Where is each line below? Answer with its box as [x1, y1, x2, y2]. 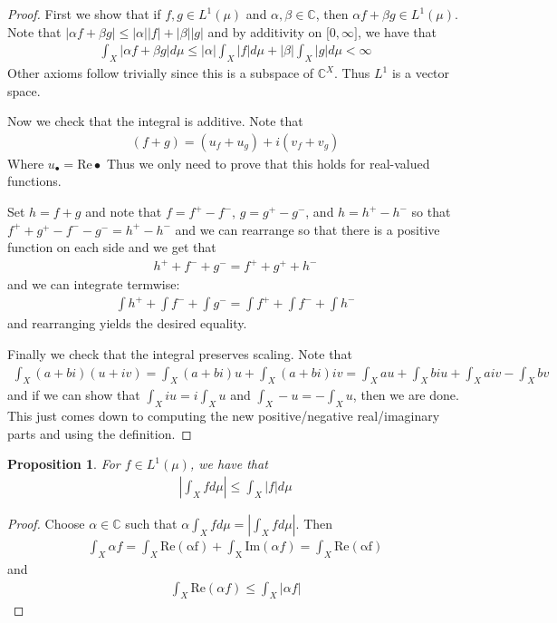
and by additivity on [207, 22, 322, 41]
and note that [85, 202, 162, 221]
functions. [7, 171, 62, 190]
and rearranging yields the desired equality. [7, 314, 247, 333]
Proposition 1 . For [7, 454, 120, 473]
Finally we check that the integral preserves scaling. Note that [7, 345, 352, 364]
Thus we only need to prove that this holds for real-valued [106, 153, 430, 172]
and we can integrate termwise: [7, 275, 180, 294]
